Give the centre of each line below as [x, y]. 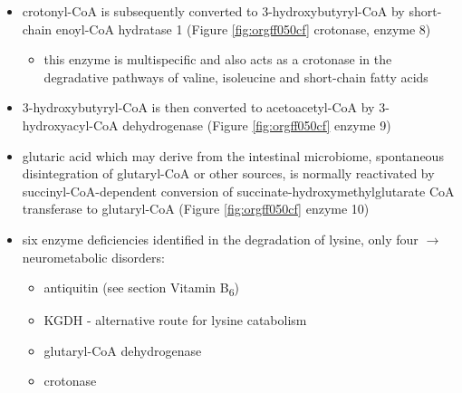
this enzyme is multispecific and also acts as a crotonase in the [218, 59]
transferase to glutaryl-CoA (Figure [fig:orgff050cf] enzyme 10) [196, 209]
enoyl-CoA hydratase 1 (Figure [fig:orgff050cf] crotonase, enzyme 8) [243, 29]
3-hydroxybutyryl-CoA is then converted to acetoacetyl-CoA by [198, 107]
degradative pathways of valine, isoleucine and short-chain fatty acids [236, 77]
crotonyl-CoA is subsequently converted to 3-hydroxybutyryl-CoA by [213, 11]
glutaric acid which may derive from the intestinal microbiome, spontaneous [233, 155]
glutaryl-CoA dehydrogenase [123, 350]
